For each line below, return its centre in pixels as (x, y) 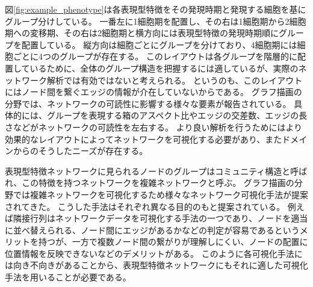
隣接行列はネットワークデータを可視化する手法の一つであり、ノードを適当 (160, 218)
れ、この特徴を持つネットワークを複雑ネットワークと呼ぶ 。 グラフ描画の (150, 183)
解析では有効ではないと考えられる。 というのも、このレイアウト (175, 80)
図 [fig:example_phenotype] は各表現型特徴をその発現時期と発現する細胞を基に (156, 9)
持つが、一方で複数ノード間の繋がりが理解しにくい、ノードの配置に (173, 242)
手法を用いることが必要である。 (68, 277)
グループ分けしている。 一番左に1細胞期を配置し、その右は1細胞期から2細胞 (156, 21)
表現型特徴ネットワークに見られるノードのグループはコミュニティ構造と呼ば (156, 171)
